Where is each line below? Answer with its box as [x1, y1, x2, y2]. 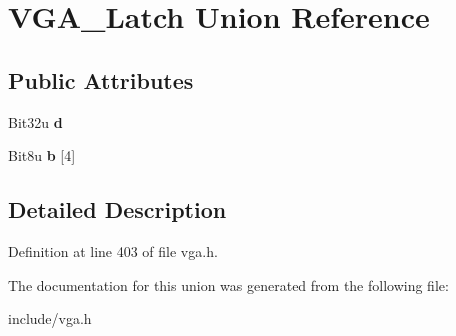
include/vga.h [8, 308, 92, 329]
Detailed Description [8, 194, 227, 225]
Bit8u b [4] [8, 145, 76, 166]
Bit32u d [8, 111, 63, 132]
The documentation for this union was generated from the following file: [8, 274, 449, 295]
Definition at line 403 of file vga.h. [8, 240, 218, 261]
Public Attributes [8, 64, 194, 95]
